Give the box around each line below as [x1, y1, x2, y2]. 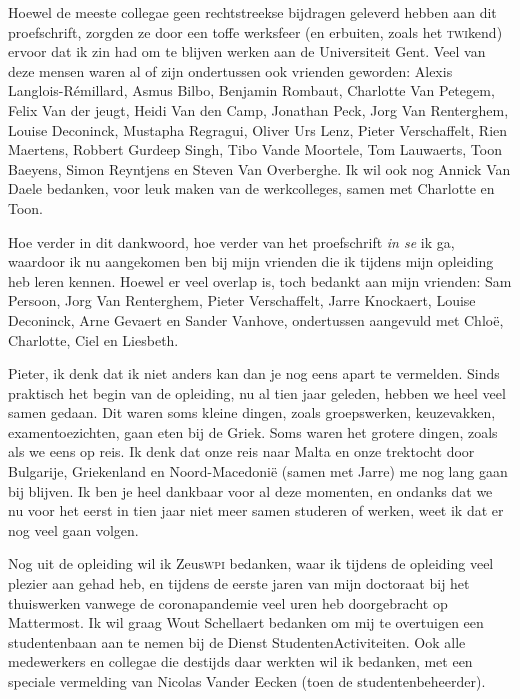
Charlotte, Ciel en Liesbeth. [8, 329, 179, 350]
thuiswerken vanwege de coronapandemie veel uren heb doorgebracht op [8, 592, 448, 613]
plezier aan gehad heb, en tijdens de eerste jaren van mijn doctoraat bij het [8, 573, 470, 594]
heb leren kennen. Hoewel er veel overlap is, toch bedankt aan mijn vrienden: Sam [8, 270, 512, 291]
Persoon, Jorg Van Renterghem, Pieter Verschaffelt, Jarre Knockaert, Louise [8, 290, 476, 311]
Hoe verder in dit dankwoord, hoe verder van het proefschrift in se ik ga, [8, 231, 455, 252]
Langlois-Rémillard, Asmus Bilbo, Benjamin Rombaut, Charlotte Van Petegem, [8, 80, 495, 101]
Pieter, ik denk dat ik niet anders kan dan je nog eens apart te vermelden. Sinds [8, 363, 500, 384]
